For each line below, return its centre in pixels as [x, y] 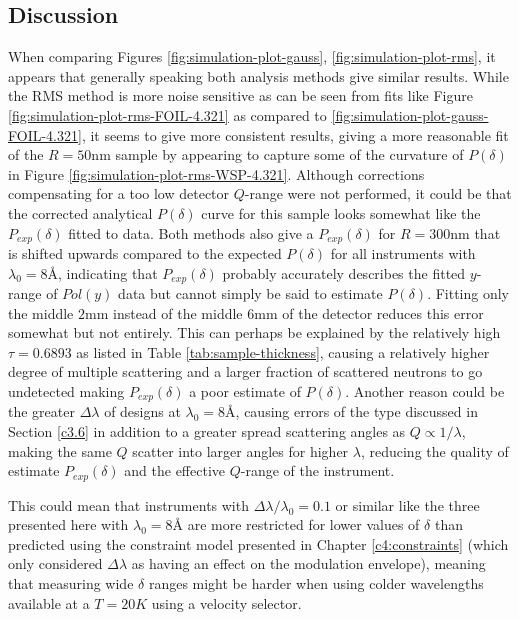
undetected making [66, 391]
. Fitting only [468, 293]
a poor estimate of [245, 391]
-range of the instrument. [317, 470]
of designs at [142, 411]
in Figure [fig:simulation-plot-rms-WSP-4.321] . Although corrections [216, 173]
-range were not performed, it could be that [378, 193]
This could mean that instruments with [128, 504]
